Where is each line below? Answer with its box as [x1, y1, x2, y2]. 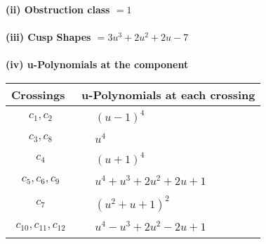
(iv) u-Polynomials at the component [6, 57, 189, 72]
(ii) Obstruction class [6, 2, 110, 16]
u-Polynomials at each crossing [81, 86, 255, 103]
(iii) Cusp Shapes [6, 30, 91, 44]
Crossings [11, 86, 65, 103]
